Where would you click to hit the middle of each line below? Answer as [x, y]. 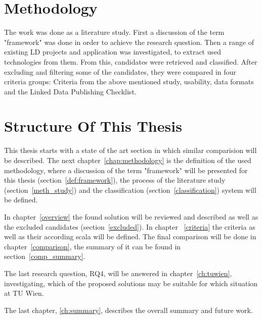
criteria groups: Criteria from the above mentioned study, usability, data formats [129, 82]
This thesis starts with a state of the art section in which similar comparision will [130, 150]
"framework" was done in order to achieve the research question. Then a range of [129, 42]
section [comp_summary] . [45, 256]
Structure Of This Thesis [93, 126]
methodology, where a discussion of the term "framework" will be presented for [126, 170]
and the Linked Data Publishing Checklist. [70, 91]
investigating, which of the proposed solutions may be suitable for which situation [131, 283]
